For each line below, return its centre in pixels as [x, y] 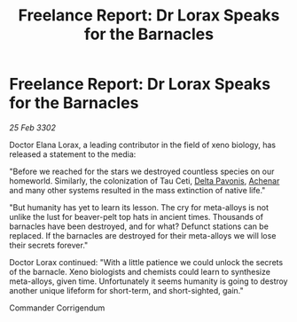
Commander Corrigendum [57, 308]
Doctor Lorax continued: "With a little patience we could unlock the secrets [146, 262]
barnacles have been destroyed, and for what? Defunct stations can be [139, 226]
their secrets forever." [49, 245]
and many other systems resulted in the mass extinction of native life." [137, 190]
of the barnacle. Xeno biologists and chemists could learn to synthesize [140, 271]
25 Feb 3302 [32, 127]
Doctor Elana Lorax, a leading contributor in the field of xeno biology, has [143, 145]
